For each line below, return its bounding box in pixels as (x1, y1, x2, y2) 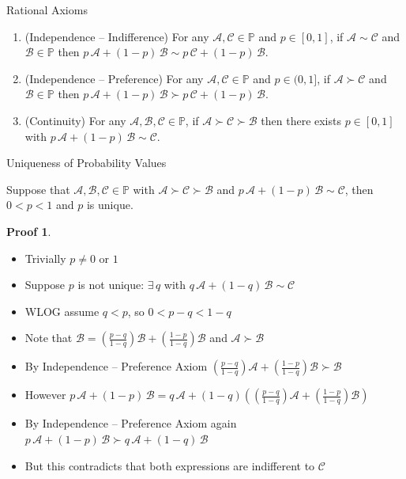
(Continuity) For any (24, 112, 126, 128)
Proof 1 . (6, 222, 51, 239)
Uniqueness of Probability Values (6, 154, 167, 171)
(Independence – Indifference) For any (24, 28, 209, 44)
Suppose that (6, 181, 70, 197)
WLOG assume (24, 302, 100, 319)
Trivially (24, 249, 66, 266)
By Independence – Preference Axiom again (24, 415, 237, 431)
